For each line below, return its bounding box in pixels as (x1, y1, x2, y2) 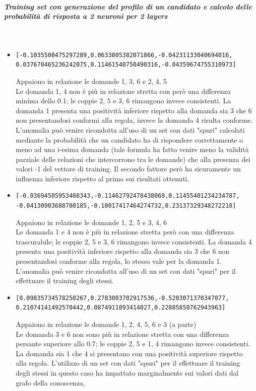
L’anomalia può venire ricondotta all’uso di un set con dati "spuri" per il (15, 265, 236, 276)
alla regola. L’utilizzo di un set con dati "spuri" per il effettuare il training (15, 358, 240, 368)
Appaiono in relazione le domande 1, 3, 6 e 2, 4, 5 (15, 76, 167, 86)
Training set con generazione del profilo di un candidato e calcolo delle (4, 1, 252, 11)
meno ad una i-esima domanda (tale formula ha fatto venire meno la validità (15, 144, 249, 155)
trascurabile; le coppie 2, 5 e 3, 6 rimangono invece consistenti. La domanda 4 (15, 236, 252, 246)
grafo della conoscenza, (15, 377, 85, 388)
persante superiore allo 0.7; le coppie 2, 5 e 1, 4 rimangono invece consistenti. (15, 338, 250, 349)
